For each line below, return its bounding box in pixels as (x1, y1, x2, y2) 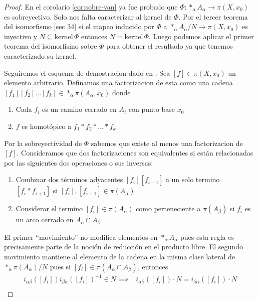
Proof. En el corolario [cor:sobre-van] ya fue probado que (4, 2, 178, 12)
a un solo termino (165, 174, 220, 185)
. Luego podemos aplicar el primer (149, 31, 254, 41)
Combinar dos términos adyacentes (16, 174, 123, 185)
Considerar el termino (16, 203, 83, 214)
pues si (50, 261, 71, 271)
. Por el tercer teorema (178, 11, 248, 22)
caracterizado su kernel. (4, 50, 77, 61)
